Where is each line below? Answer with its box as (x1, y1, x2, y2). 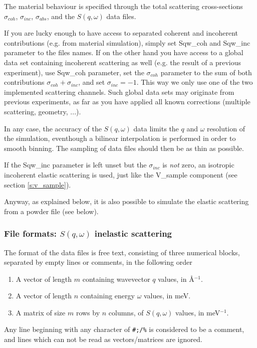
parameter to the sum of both (160, 67, 252, 77)
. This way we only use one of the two (136, 77, 253, 87)
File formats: (4, 227, 57, 240)
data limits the (133, 123, 179, 133)
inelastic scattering (94, 227, 172, 240)
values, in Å (158, 273, 194, 284)
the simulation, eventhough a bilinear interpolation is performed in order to (4, 133, 236, 143)
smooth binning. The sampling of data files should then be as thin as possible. (4, 142, 244, 153)
